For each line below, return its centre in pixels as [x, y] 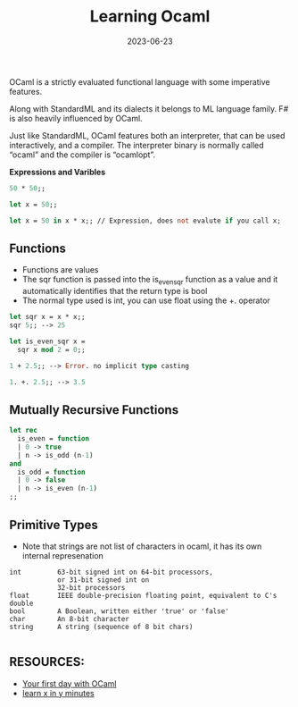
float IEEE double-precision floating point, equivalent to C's [143, 595]
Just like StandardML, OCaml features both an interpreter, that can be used [147, 135]
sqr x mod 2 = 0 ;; [52, 349]
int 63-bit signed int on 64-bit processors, [112, 572]
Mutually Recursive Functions [94, 410]
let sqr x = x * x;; [48, 317]
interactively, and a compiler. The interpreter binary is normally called [137, 145]
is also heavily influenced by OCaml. [76, 118]
